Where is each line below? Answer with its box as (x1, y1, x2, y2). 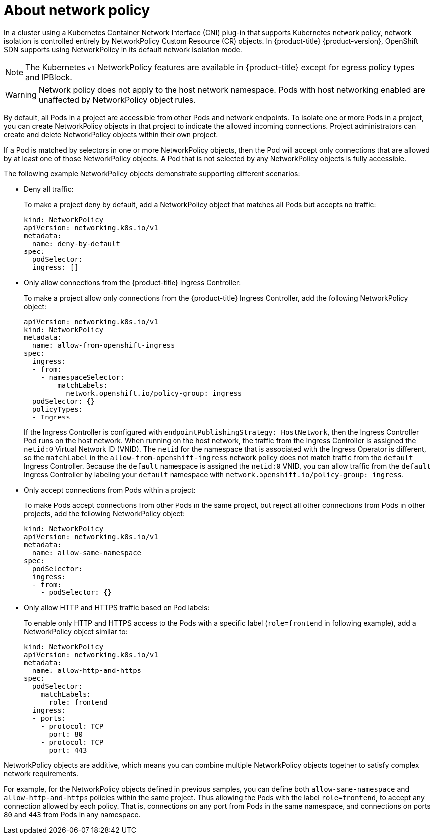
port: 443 (49, 746, 87, 754)
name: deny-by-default (32, 239, 120, 248)
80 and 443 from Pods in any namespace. (4, 810, 141, 819)
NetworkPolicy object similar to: (24, 627, 128, 636)
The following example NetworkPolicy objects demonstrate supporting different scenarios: (4, 169, 300, 178)
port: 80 (49, 730, 83, 738)
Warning (5, 89, 37, 100)
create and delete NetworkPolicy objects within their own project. (4, 130, 218, 139)
